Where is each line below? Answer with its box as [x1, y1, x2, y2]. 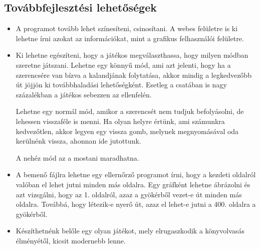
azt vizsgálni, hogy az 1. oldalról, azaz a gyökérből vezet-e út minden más [16, 189, 242, 199]
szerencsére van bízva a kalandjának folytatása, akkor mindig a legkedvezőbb [16, 69, 251, 80]
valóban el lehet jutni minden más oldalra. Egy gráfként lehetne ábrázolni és [16, 179, 250, 189]
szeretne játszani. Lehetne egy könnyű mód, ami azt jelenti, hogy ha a [16, 59, 231, 70]
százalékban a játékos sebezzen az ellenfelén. [16, 89, 152, 99]
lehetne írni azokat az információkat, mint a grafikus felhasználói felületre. [16, 33, 244, 43]
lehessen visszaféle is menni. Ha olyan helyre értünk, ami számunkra [16, 115, 225, 126]
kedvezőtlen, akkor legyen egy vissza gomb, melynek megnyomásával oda [16, 126, 239, 136]
